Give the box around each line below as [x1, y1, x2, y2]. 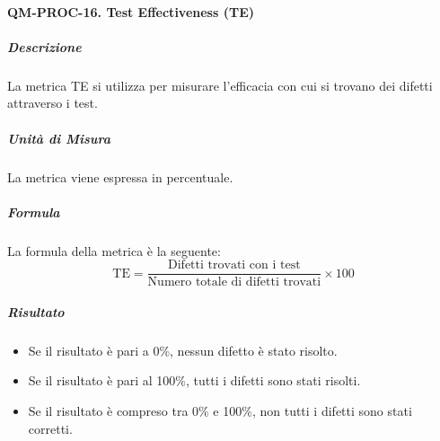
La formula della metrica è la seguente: [7, 241, 221, 260]
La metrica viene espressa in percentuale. [7, 167, 233, 186]
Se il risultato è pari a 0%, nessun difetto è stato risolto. [28, 340, 338, 359]
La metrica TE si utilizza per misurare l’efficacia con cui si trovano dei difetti [7, 75, 433, 94]
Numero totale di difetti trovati [147, 276, 321, 289]
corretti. [28, 419, 73, 437]
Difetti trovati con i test [168, 259, 301, 272]
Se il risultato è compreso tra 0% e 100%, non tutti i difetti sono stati [28, 401, 412, 420]
